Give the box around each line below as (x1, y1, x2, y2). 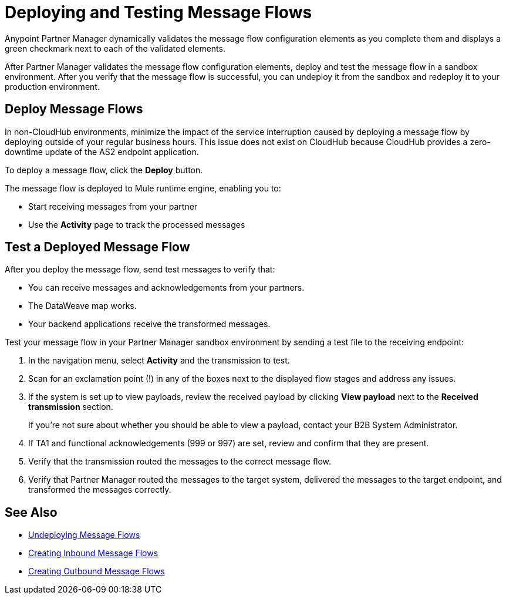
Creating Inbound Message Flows (28, 548, 158, 558)
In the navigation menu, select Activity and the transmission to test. (28, 355, 290, 366)
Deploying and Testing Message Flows (5, 2, 312, 22)
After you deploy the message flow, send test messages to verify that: (5, 264, 275, 275)
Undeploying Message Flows (28, 530, 140, 540)
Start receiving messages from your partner (28, 201, 198, 211)
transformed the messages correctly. (28, 484, 171, 495)
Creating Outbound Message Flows (28, 566, 165, 577)
